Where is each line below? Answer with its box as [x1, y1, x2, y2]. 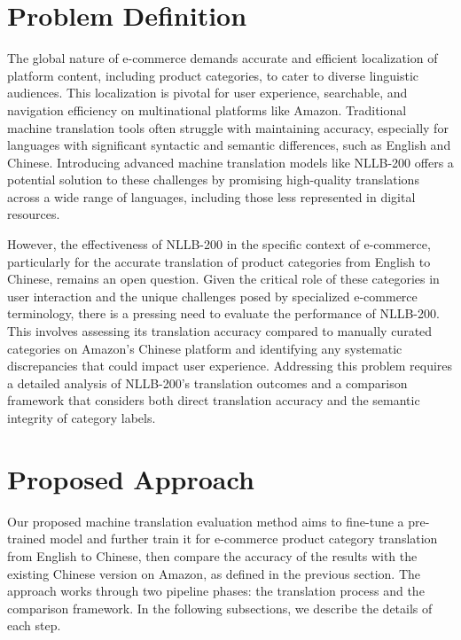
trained [7, 529, 46, 548]
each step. [7, 616, 61, 635]
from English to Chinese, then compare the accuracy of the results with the [7, 546, 418, 565]
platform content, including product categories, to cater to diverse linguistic [7, 66, 419, 84]
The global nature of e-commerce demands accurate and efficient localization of [7, 49, 438, 67]
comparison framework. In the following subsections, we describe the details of [7, 598, 433, 617]
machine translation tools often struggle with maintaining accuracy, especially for [7, 118, 449, 137]
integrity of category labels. [7, 409, 156, 426]
